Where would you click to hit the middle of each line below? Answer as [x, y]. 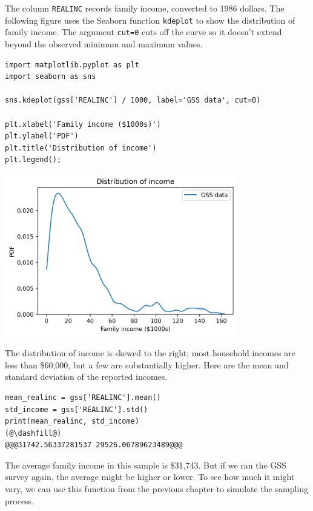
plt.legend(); [33, 160]
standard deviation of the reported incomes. [86, 377]
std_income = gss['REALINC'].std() [77, 409]
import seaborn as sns [51, 77]
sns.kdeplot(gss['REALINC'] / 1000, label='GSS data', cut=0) [133, 100]
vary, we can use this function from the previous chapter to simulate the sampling [157, 489]
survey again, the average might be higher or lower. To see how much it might [150, 477]
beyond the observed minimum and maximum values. [104, 43]
